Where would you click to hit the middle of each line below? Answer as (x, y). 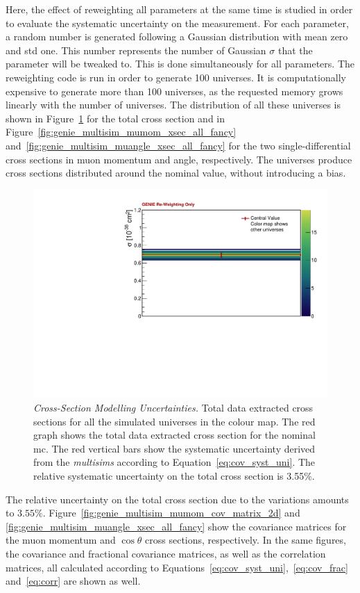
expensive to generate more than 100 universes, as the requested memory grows (174, 91)
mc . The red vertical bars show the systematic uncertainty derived (174, 448)
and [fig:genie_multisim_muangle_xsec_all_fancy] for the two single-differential (178, 145)
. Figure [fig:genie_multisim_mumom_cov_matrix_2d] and (171, 513)
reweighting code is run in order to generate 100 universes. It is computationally (176, 77)
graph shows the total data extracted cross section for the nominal (174, 435)
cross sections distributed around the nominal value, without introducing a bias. (176, 173)
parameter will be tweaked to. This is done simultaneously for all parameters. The (180, 64)
